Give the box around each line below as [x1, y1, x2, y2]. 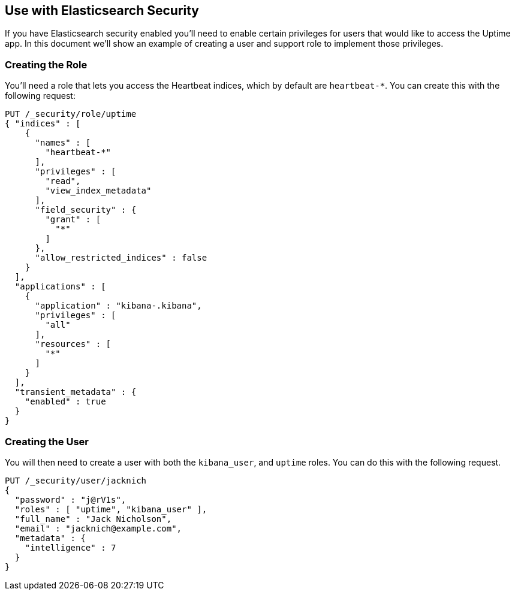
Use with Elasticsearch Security [5, 3, 200, 18]
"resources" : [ [35, 339, 112, 349]
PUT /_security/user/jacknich [5, 475, 147, 485]
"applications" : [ [14, 282, 106, 292]
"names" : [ [35, 138, 91, 148]
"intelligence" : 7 [25, 542, 116, 552]
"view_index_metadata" [45, 186, 152, 196]
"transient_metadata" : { [14, 387, 137, 397]
